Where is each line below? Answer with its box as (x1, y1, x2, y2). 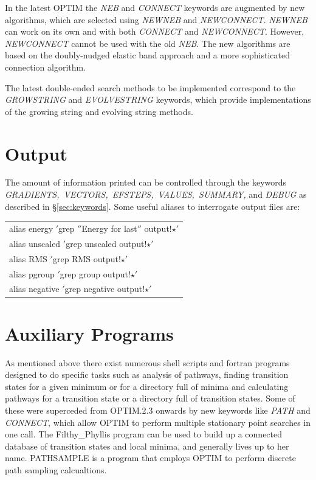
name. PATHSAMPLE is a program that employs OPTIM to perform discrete (5, 451, 296, 464)
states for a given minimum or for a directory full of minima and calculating (5, 380, 289, 392)
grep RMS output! (52, 252, 121, 265)
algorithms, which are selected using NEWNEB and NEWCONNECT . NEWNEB (5, 13, 307, 26)
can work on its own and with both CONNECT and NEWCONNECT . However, (5, 25, 304, 38)
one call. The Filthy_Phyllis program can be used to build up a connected (5, 428, 283, 440)
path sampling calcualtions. (5, 463, 107, 476)
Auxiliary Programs (5, 321, 174, 346)
